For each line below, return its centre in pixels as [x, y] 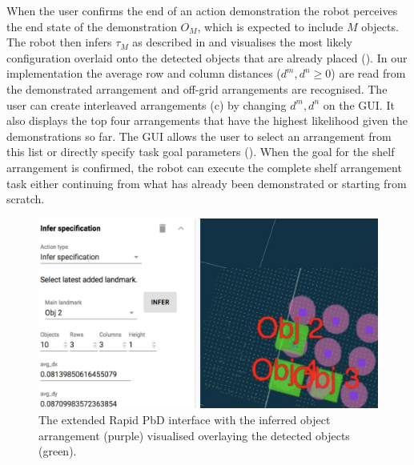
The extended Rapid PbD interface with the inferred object [185, 419]
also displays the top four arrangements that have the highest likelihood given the [207, 120]
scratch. [26, 199]
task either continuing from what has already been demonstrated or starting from [207, 183]
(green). [58, 451]
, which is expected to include [270, 26]
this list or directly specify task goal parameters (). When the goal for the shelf [201, 152]
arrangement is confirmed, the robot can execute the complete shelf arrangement [204, 167]
